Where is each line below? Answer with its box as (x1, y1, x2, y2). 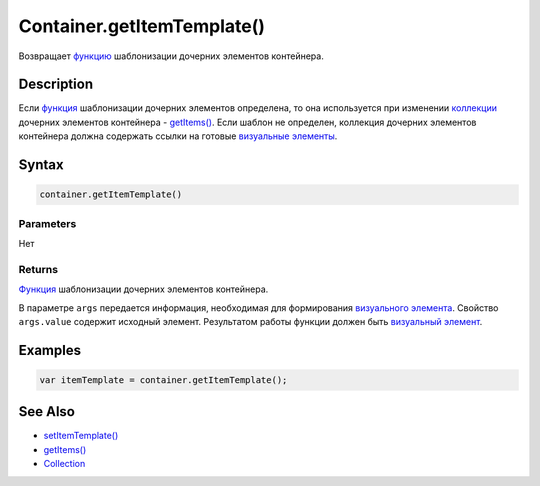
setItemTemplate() (43, 430, 119, 442)
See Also (18, 403, 75, 420)
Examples (18, 341, 82, 359)
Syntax (18, 156, 64, 174)
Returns (18, 262, 59, 276)
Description (18, 76, 94, 93)
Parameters (18, 216, 77, 230)
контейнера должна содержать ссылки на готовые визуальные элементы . (18, 130, 338, 142)
